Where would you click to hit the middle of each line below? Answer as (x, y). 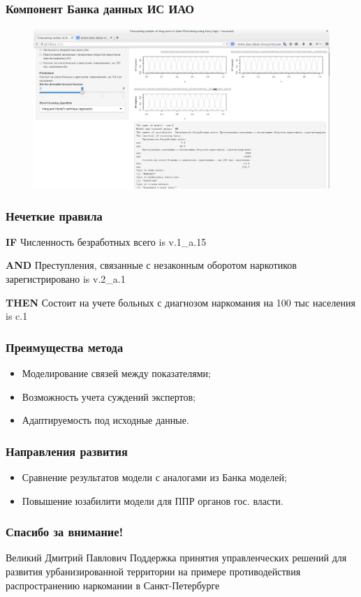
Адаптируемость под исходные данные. (105, 420)
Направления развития (67, 451)
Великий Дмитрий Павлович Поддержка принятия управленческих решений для (176, 558)
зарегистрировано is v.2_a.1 (66, 279)
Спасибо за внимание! (65, 532)
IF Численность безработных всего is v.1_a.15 (106, 241)
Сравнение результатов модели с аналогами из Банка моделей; (154, 477)
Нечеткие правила (54, 215)
